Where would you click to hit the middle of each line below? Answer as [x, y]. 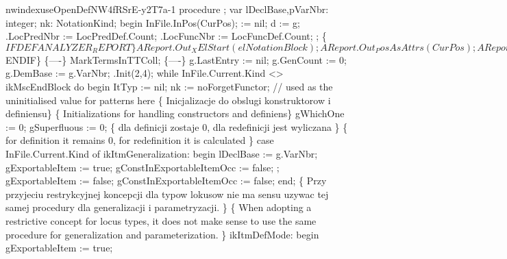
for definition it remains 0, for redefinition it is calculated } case [140, 140]
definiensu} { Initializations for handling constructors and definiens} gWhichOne [175, 113]
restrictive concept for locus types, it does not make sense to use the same [161, 220]
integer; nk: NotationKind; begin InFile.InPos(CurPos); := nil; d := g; [153, 22]
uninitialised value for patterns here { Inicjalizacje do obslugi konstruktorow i [168, 100]
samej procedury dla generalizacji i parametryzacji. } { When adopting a [159, 207]
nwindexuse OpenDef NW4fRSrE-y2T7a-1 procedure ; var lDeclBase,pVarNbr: [167, 9]
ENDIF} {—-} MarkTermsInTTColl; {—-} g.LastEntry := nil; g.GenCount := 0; [176, 59]
